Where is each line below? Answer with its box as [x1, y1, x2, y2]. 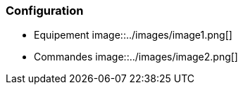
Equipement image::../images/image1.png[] [34, 29, 232, 41]
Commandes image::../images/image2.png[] [34, 51, 238, 63]
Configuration [6, 4, 84, 18]
